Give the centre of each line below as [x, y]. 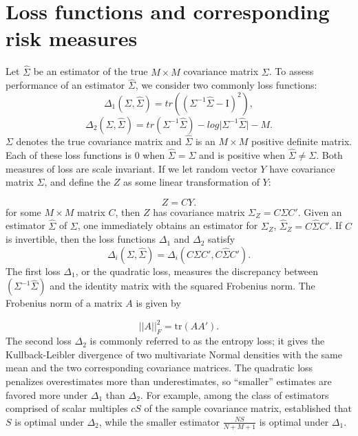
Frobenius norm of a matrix [64, 303]
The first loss [33, 271]
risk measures [72, 38]
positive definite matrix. [302, 141]
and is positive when [242, 154]
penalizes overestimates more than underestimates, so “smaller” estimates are [169, 381]
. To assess [291, 71]
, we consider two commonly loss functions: [226, 85]
